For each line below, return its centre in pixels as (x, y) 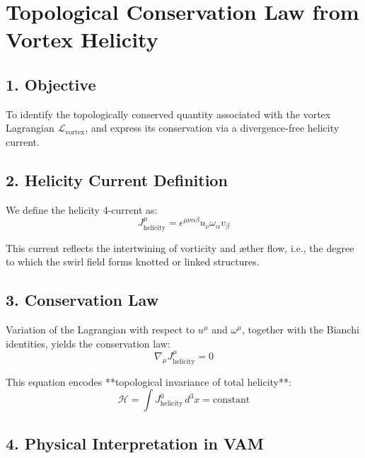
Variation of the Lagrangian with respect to (100, 330)
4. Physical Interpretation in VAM (135, 443)
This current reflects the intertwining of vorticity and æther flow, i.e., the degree (180, 247)
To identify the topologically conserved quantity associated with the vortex (168, 114)
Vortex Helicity (82, 39)
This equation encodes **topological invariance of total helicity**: (149, 381)
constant (231, 400)
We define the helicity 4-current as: (82, 209)
